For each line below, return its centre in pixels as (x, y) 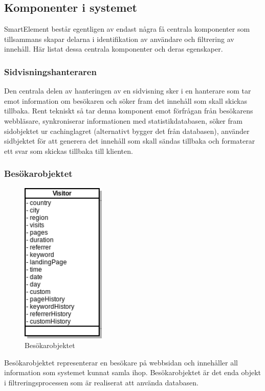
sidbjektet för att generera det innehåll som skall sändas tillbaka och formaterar (130, 141)
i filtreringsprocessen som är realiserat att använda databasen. (101, 382)
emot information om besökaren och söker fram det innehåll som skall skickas (126, 100)
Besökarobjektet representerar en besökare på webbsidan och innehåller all (121, 362)
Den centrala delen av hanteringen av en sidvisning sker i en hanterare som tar (128, 91)
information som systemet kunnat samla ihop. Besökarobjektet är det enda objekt (132, 372)
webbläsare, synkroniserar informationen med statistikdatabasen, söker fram (123, 120)
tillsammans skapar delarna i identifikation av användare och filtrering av (119, 39)
